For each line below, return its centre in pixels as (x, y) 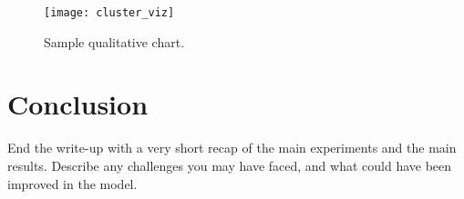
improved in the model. (72, 183)
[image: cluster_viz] (109, 13)
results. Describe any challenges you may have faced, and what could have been (230, 165)
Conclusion (78, 104)
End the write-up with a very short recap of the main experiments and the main (232, 148)
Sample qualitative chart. (114, 41)
